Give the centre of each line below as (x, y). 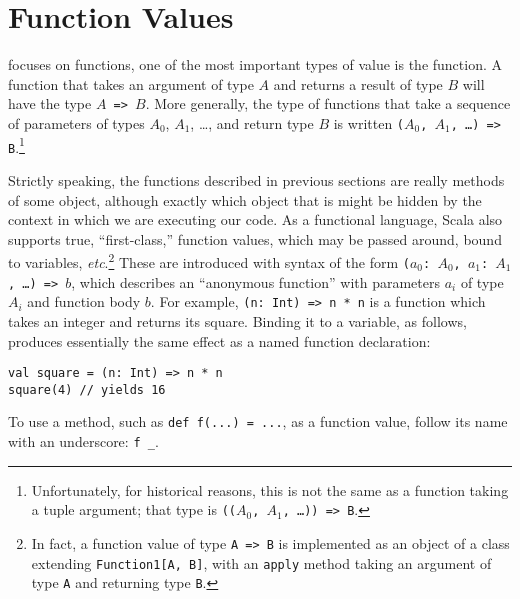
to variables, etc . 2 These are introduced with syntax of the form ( (209, 260)
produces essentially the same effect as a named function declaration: (219, 340)
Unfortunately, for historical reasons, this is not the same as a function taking (270, 489)
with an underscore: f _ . (83, 441)
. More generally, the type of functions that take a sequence (328, 103)
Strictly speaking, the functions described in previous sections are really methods (256, 179)
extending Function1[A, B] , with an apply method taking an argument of (261, 562)
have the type (50, 103)
